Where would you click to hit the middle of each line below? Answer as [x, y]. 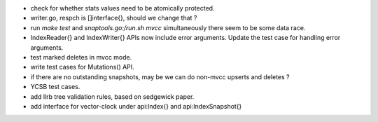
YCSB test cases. [55, 87]
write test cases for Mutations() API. [82, 67]
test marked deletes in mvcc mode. [81, 57]
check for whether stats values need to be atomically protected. [122, 8]
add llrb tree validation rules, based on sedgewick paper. [112, 96]
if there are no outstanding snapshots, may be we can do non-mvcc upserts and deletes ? [160, 76]
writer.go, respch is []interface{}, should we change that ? [114, 18]
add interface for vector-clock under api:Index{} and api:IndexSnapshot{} [136, 106]
